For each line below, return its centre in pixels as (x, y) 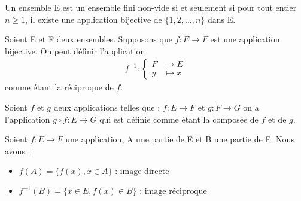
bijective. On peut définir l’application (75, 51)
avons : (18, 150)
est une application (245, 39)
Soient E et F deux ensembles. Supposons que (89, 39)
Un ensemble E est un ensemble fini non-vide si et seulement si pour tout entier (151, 7)
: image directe (142, 172)
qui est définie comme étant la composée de (179, 119)
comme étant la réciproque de (59, 87)
